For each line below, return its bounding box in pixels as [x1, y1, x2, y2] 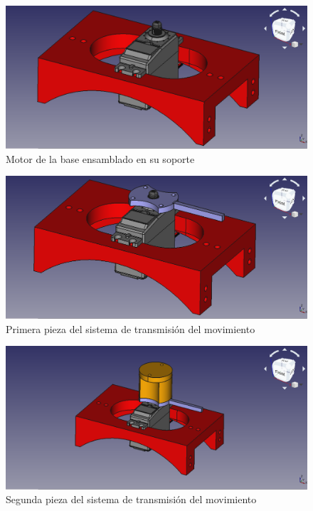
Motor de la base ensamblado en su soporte [6, 151, 195, 166]
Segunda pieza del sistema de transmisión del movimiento [6, 492, 257, 507]
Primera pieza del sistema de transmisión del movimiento [6, 321, 255, 336]
